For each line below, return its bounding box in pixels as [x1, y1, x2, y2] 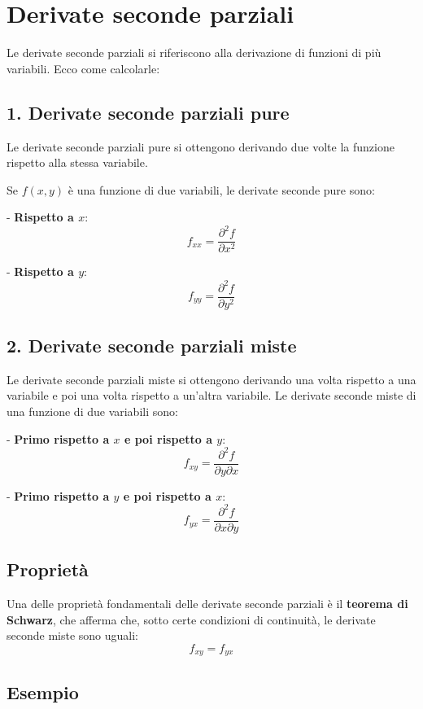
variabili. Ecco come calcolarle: [7, 59, 160, 77]
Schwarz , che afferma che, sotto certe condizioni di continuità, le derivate [7, 611, 376, 628]
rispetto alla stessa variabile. [7, 154, 148, 171]
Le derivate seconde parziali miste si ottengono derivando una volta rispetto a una [7, 370, 416, 387]
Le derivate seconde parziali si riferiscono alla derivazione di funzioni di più [7, 44, 382, 61]
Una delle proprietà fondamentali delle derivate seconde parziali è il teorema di [7, 595, 408, 612]
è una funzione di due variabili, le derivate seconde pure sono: [68, 181, 375, 198]
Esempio [7, 679, 79, 704]
